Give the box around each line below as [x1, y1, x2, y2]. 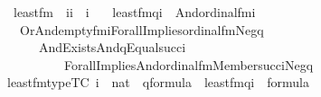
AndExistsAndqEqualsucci [38, 38, 186, 57]
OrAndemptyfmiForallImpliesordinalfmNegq [19, 20, 264, 39]
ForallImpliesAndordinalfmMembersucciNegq [63, 55, 314, 74]
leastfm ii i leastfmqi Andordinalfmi [13, 3, 256, 21]
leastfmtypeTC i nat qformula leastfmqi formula [6, 73, 309, 92]
